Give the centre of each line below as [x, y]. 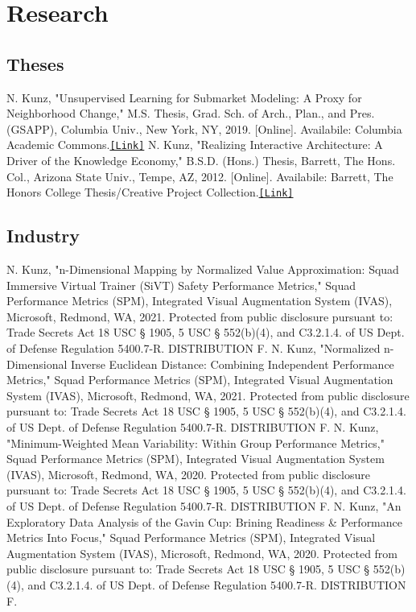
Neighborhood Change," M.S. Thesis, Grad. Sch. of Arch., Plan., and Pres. [191, 113]
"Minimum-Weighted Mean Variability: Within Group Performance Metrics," [196, 442]
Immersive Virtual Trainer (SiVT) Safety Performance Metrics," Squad [181, 285]
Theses [35, 63]
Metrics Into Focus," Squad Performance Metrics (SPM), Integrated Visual [191, 538]
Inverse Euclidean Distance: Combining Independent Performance [232, 364]
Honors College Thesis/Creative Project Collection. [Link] [150, 192]
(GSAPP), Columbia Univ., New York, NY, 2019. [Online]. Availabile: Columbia [204, 128]
